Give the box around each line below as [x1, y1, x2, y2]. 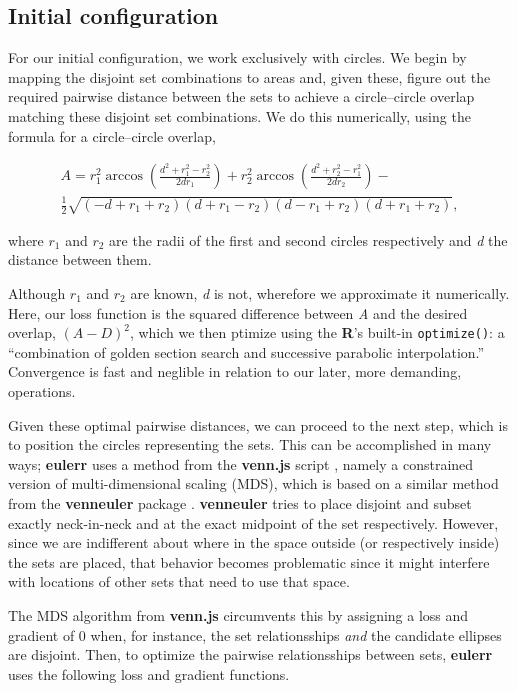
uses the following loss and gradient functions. [8, 663, 290, 684]
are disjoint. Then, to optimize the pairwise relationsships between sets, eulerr [8, 644, 493, 665]
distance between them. [8, 249, 152, 270]
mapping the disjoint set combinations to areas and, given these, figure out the [8, 66, 491, 87]
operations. [8, 381, 76, 402]
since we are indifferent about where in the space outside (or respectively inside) [8, 532, 500, 553]
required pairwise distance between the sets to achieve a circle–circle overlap [8, 86, 475, 107]
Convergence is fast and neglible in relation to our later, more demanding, [8, 361, 462, 382]
